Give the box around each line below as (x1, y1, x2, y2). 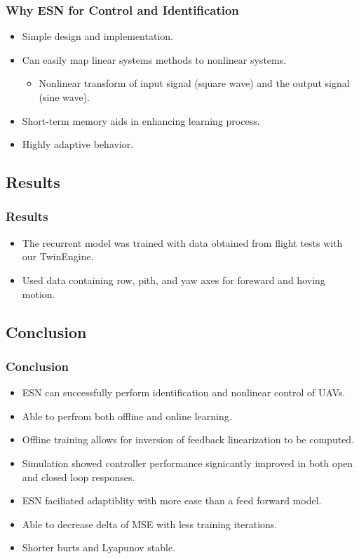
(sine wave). (39, 90, 90, 104)
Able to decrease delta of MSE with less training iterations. (22, 516, 278, 531)
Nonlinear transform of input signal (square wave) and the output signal (39, 76, 350, 90)
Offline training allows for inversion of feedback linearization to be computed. (22, 432, 355, 447)
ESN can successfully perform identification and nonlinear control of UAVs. (22, 385, 346, 400)
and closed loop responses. (22, 469, 135, 484)
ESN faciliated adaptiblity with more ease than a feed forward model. (22, 493, 322, 508)
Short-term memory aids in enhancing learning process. (22, 113, 260, 128)
